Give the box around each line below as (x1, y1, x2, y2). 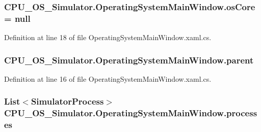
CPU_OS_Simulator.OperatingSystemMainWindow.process (4, 107, 257, 119)
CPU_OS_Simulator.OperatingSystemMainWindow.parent (4, 53, 254, 66)
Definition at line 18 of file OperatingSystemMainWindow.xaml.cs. (4, 32, 212, 43)
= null (4, 12, 31, 24)
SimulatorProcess (31, 95, 104, 108)
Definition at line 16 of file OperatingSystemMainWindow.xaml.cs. (4, 73, 212, 84)
